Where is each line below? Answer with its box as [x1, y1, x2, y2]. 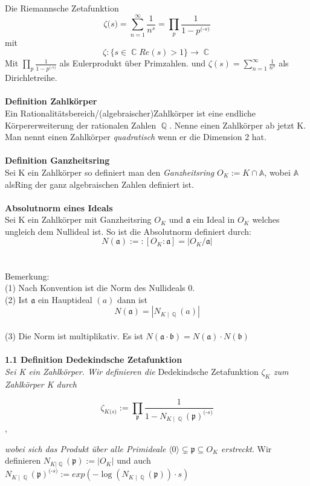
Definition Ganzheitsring [5, 154, 110, 167]
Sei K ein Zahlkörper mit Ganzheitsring [5, 213, 152, 226]
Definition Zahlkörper [5, 95, 97, 107]
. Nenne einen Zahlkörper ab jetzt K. [169, 118, 306, 131]
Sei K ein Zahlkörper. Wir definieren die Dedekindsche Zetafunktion [5, 365, 259, 377]
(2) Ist [5, 293, 28, 305]
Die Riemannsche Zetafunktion [5, 2, 119, 14]
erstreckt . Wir [221, 442, 272, 455]
